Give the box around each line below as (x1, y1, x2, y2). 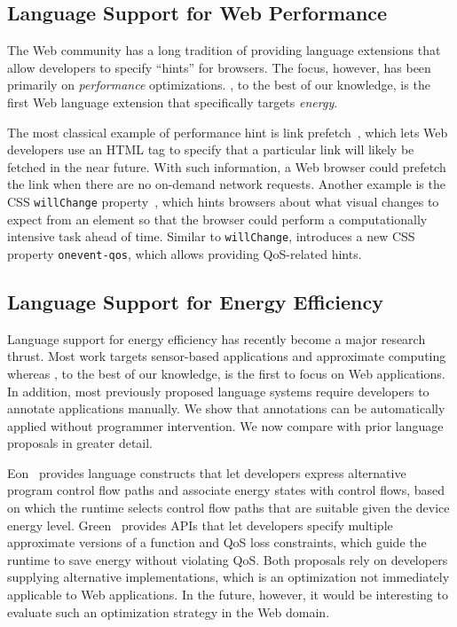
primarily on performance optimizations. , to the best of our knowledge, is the (7, 75, 430, 94)
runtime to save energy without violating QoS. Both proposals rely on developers (7, 550, 448, 568)
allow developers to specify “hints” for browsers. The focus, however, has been (7, 58, 431, 76)
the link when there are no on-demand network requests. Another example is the (7, 175, 445, 193)
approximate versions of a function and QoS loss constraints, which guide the (7, 533, 427, 552)
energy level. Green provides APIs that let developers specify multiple (7, 515, 393, 534)
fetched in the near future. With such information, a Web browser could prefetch (7, 157, 446, 176)
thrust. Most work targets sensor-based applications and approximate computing (7, 347, 446, 365)
